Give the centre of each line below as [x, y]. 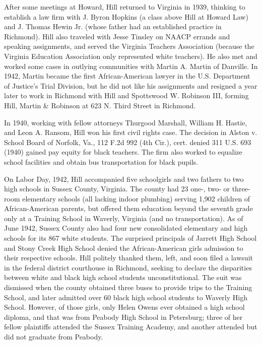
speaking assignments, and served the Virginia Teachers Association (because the [129, 46]
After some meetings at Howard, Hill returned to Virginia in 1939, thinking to [125, 7]
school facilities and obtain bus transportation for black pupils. [101, 161]
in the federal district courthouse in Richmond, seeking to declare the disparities [128, 267]
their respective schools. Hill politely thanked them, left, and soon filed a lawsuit [128, 258]
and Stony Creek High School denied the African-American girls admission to [124, 248]
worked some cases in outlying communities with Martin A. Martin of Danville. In [131, 66]
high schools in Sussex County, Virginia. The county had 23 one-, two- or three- [127, 189]
